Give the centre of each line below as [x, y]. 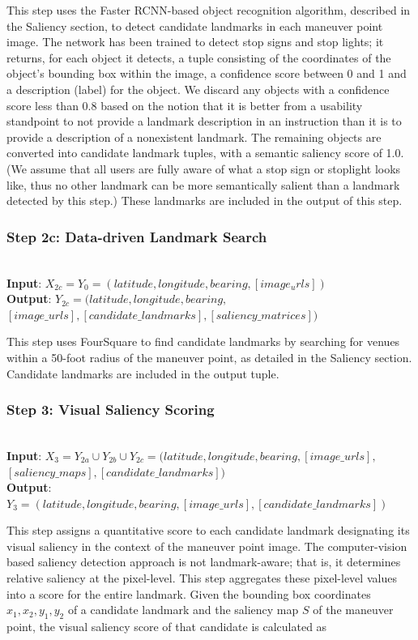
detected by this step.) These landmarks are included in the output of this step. [205, 201]
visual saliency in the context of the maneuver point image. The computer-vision [207, 546]
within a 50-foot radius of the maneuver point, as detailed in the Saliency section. [209, 357]
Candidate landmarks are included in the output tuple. [143, 373]
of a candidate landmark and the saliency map [183, 610]
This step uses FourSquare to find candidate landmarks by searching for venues [203, 341]
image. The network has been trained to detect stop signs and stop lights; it [195, 42]
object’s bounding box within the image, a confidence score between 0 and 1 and [207, 73]
